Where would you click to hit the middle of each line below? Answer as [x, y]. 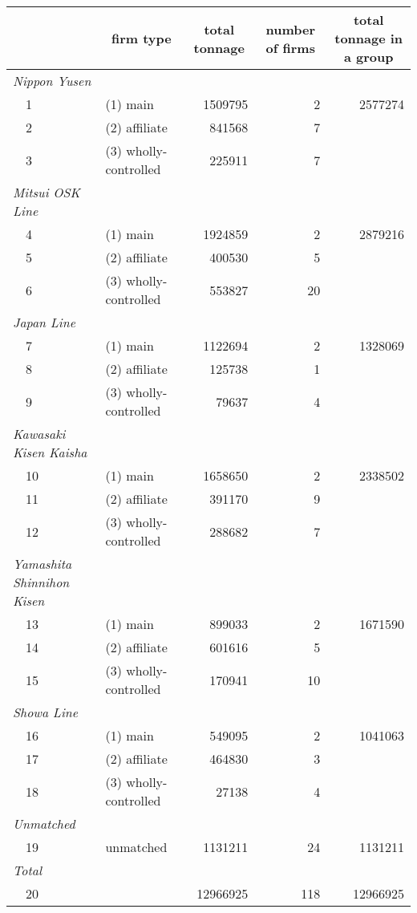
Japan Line [45, 322]
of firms [290, 47]
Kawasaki [39, 434]
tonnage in [369, 38]
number [291, 29]
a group [368, 57]
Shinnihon [41, 582]
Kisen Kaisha [50, 452]
